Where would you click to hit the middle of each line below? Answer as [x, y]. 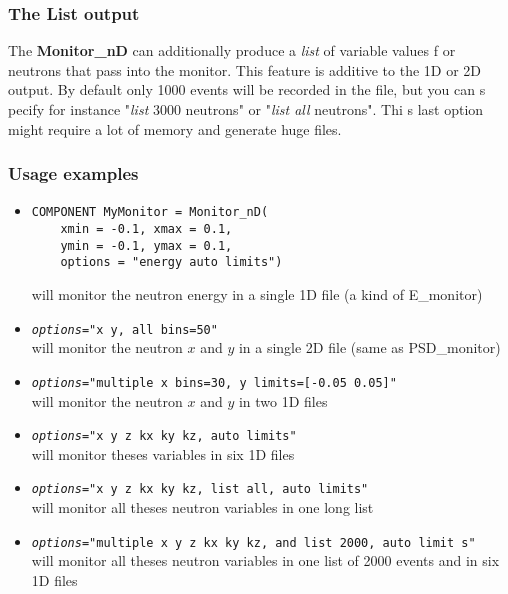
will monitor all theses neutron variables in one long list [202, 507]
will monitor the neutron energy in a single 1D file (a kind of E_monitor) [257, 294]
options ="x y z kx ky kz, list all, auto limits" [200, 489]
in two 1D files [283, 400]
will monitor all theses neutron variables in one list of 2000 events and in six [265, 560]
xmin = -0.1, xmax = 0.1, [146, 229]
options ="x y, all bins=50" [124, 329]
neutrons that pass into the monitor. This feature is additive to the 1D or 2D [245, 69]
